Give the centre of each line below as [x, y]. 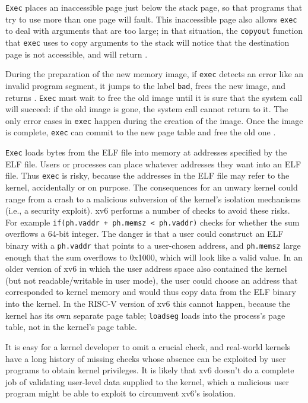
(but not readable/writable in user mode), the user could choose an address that [152, 280]
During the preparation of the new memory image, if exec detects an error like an [155, 74]
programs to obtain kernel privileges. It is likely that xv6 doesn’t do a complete [150, 370]
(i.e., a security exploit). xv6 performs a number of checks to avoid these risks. [148, 210]
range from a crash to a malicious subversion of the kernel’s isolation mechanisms [153, 199]
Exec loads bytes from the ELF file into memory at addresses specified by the [146, 152]
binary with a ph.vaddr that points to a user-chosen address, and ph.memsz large [153, 245]
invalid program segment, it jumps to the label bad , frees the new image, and [146, 85]
